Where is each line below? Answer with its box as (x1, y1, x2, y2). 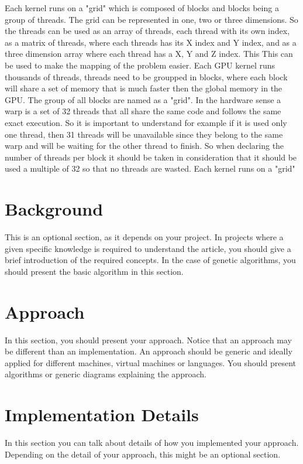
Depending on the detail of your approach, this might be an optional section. (5, 448, 281, 460)
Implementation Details (5, 402, 199, 427)
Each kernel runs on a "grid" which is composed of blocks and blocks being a (5, 2, 279, 13)
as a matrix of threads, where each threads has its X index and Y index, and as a (5, 36, 297, 48)
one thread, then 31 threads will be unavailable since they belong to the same (5, 128, 283, 140)
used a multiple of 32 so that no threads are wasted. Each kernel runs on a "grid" (5, 162, 295, 175)
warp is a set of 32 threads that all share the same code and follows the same (5, 105, 281, 117)
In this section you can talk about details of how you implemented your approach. (5, 436, 299, 449)
